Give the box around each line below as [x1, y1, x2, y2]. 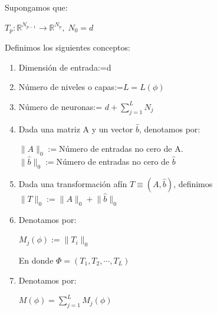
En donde [18, 254, 54, 266]
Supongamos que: [5, 1, 68, 13]
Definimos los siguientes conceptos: [5, 41, 130, 54]
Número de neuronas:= [18, 100, 103, 112]
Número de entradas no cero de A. [59, 142, 183, 155]
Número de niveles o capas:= [18, 81, 123, 93]
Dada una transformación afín [18, 177, 127, 189]
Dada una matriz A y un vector [18, 122, 133, 135]
